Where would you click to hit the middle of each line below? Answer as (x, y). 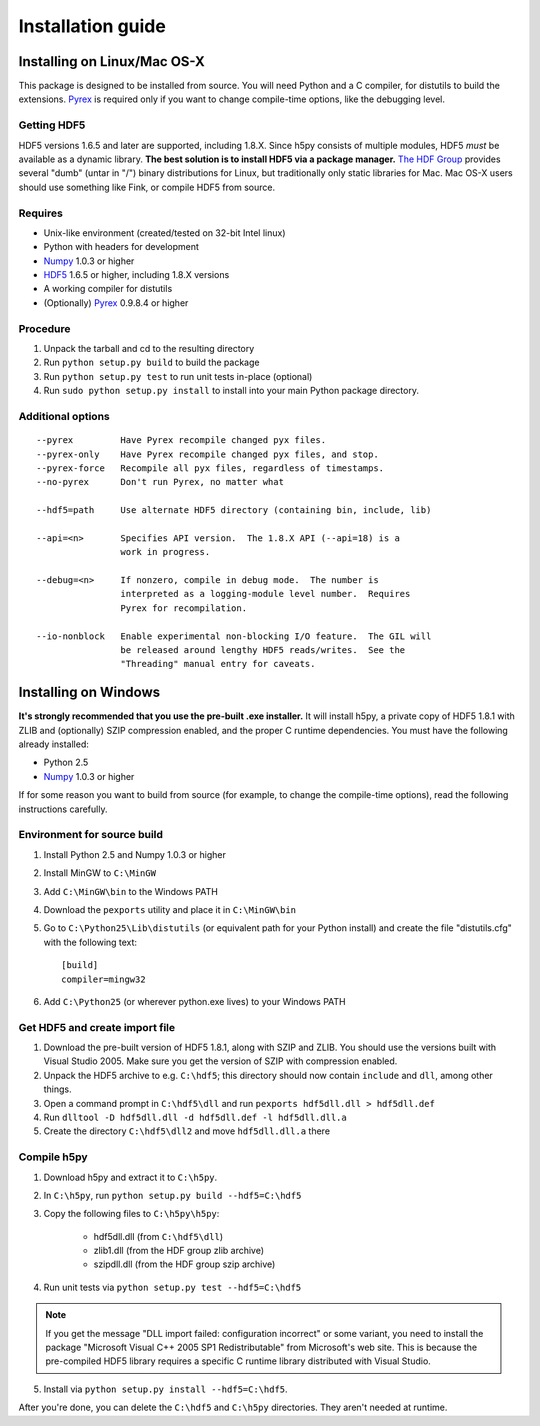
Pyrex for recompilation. (184, 608)
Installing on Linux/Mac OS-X (111, 61)
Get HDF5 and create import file (96, 1027)
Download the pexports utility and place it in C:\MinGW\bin (170, 909)
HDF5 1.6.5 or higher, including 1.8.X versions (136, 275)
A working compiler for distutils (108, 289)
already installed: (54, 744)
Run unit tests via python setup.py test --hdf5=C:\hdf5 (172, 1287)
